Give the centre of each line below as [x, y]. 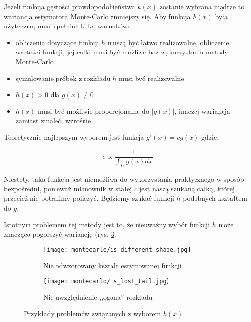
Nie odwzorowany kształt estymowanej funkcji [112, 265]
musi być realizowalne [151, 78]
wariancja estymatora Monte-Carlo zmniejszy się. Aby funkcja [97, 16]
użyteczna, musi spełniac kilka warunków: [67, 26]
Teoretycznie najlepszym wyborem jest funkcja [74, 137]
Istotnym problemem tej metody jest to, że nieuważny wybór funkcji [107, 224]
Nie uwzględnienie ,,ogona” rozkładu [98, 297]
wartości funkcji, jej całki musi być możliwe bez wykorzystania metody [122, 52]
